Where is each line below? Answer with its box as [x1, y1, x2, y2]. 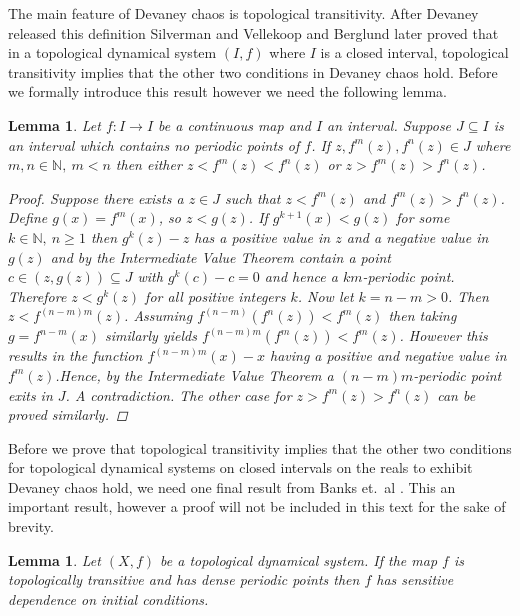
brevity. [8, 516, 54, 537]
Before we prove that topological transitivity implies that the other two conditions [8, 437, 512, 458]
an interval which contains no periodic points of [8, 134, 300, 155]
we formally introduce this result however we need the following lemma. [8, 81, 447, 102]
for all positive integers [145, 285, 286, 306]
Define [8, 207, 48, 228]
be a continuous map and [158, 114, 311, 135]
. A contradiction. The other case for [65, 384, 292, 405]
